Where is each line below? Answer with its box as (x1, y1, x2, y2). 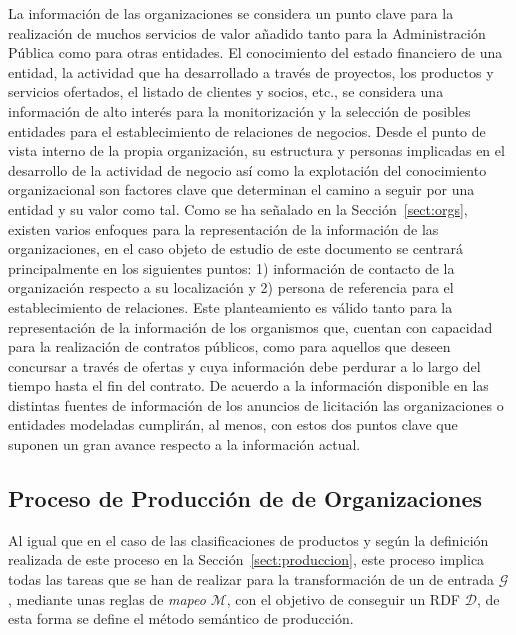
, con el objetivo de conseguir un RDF (226, 588, 460, 609)
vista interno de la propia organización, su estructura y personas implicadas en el (8, 140, 505, 161)
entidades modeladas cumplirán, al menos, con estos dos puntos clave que (8, 414, 458, 435)
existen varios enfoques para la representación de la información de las (8, 218, 439, 239)
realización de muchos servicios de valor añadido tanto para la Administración (8, 22, 486, 43)
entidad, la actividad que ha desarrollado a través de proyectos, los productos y (8, 61, 494, 82)
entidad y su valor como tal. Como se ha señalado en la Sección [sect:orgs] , (8, 198, 468, 219)
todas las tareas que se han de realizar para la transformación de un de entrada (8, 569, 494, 590)
